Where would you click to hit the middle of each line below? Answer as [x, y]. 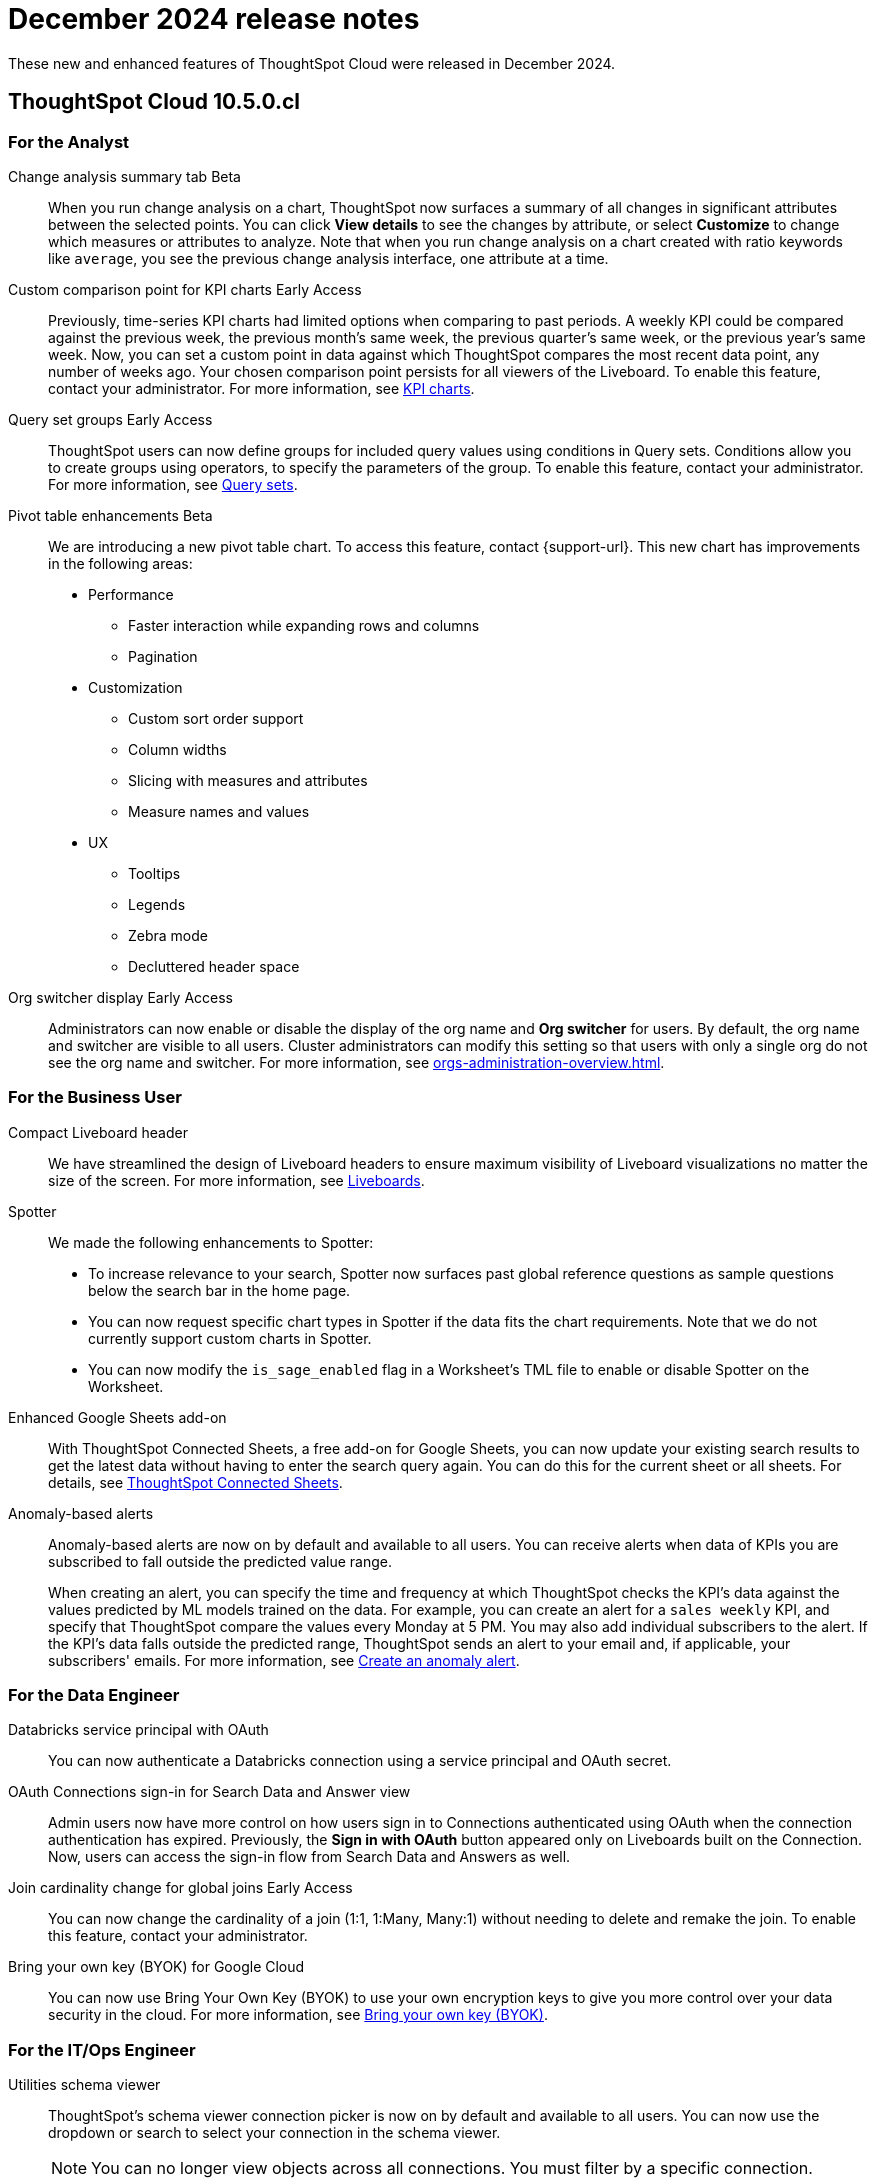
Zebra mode [168, 935]
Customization [135, 687]
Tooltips [154, 873]
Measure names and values [219, 811]
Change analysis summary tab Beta [124, 176]
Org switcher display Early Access [121, 997]
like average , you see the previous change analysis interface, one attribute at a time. [328, 258]
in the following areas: [120, 563]
